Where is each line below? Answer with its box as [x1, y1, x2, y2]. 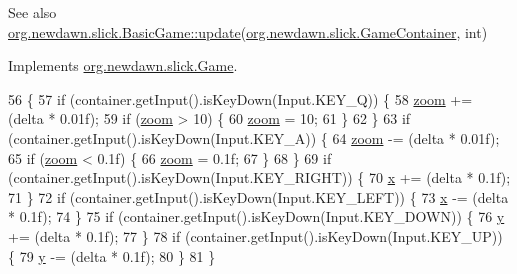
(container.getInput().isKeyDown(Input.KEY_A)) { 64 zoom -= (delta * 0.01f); [8, 127, 500, 148]
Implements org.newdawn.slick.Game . [8, 55, 238, 76]
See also [8, 2, 57, 22]
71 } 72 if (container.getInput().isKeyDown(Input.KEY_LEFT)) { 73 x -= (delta [8, 186, 509, 207]
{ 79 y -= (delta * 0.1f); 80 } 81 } [8, 245, 216, 266]
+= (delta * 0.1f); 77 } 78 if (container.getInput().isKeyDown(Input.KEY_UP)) [8, 225, 503, 246]
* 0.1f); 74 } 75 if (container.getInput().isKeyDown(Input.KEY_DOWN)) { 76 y [8, 206, 505, 227]
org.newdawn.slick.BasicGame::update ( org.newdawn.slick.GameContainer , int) [8, 21, 488, 42]
